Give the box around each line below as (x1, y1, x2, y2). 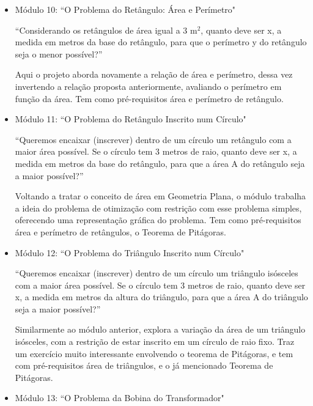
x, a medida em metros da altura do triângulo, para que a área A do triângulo (15, 290, 308, 303)
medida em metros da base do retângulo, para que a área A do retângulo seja (15, 157, 305, 169)
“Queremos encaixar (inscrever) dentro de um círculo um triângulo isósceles (15, 267, 298, 279)
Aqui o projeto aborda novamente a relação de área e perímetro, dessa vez (15, 68, 293, 81)
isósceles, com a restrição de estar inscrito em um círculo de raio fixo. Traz (15, 335, 295, 348)
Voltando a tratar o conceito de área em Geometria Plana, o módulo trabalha (15, 190, 306, 202)
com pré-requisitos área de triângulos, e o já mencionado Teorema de (15, 359, 273, 372)
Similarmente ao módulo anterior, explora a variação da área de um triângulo (15, 323, 306, 336)
